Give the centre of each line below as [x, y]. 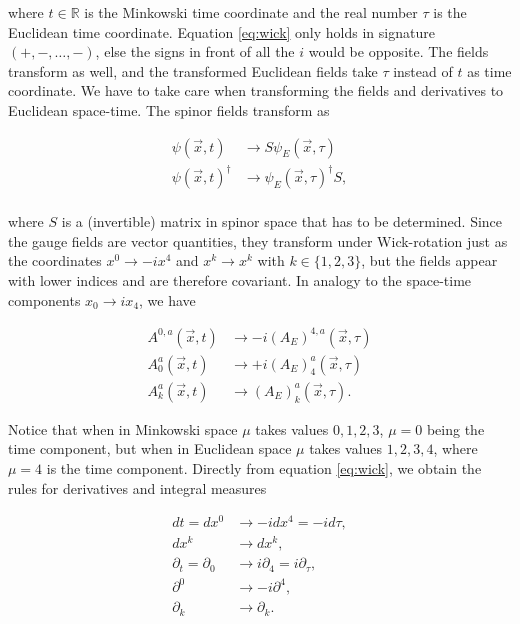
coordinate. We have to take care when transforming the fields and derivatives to [256, 90]
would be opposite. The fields [398, 51]
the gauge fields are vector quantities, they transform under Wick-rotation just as [258, 240]
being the [455, 428]
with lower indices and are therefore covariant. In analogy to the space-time [240, 279]
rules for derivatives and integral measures [137, 487]
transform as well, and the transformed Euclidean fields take [193, 70]
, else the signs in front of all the [195, 51]
